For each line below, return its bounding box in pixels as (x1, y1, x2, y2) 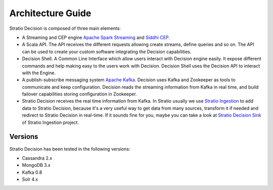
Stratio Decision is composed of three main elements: (9, 25, 121, 31)
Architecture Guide (9, 8, 92, 19)
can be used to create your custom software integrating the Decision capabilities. (22, 49, 192, 55)
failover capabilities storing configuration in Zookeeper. (22, 91, 138, 97)
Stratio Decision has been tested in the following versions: (9, 146, 130, 152)
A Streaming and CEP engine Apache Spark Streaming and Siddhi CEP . (22, 34, 170, 40)
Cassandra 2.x (22, 155, 53, 161)
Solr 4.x (22, 176, 38, 182)
